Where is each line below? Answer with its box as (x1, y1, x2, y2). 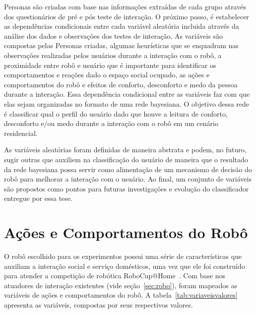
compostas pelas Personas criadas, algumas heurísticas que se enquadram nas (4, 40, 239, 51)
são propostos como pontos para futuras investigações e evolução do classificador (4, 183, 249, 193)
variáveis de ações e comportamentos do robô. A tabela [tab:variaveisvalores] (4, 290, 238, 300)
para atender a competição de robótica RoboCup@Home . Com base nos (4, 270, 226, 281)
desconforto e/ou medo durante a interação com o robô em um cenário (4, 118, 218, 128)
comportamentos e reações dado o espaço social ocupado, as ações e (4, 69, 210, 80)
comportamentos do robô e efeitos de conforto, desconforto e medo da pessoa (4, 79, 238, 89)
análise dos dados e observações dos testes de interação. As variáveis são (4, 30, 223, 41)
